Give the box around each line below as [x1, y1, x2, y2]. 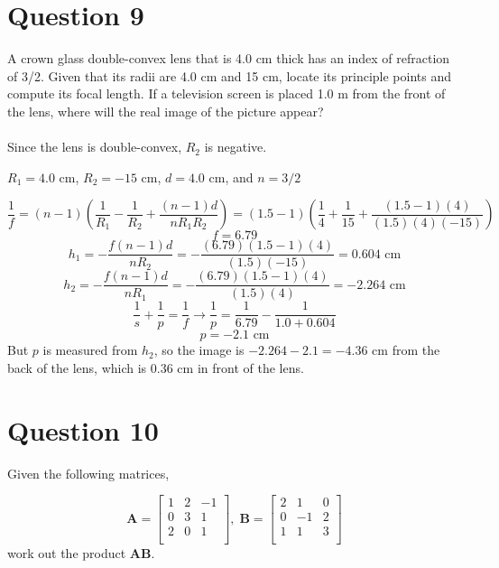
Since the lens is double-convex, [7, 137, 182, 156]
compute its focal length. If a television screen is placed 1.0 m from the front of [7, 84, 446, 103]
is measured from [42, 340, 138, 359]
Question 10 [7, 411, 159, 448]
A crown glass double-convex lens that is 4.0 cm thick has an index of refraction [7, 49, 450, 68]
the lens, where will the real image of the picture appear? [7, 101, 324, 120]
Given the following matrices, [7, 463, 170, 482]
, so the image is [153, 340, 245, 359]
